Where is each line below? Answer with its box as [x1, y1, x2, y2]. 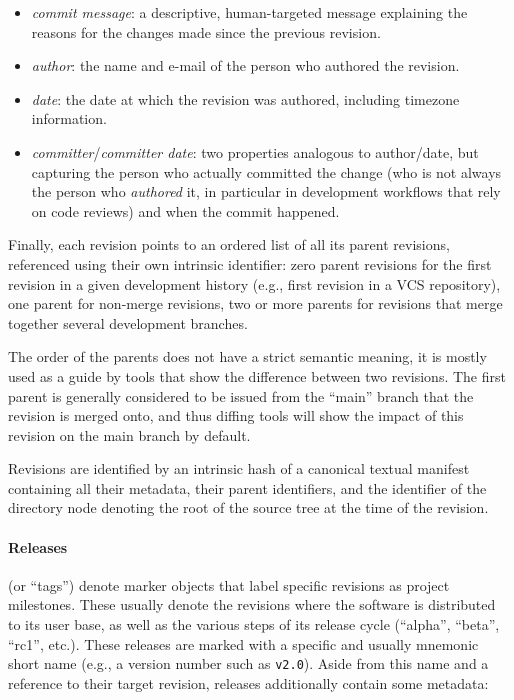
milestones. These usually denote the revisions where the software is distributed [8, 594, 496, 615]
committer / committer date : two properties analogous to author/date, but [31, 141, 479, 162]
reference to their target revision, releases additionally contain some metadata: [8, 672, 489, 693]
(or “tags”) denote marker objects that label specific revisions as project [8, 574, 450, 595]
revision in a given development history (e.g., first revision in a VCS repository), [8, 273, 501, 294]
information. [31, 108, 107, 129]
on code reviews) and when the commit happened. [31, 200, 340, 221]
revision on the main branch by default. [8, 424, 251, 445]
